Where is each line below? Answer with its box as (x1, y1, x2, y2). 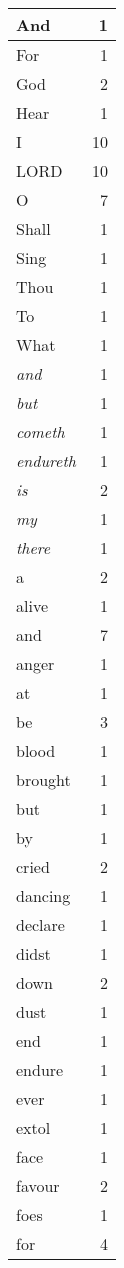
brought (16, 768, 71, 791)
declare (16, 913, 65, 936)
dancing (16, 884, 71, 907)
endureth (16, 449, 76, 472)
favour (16, 1174, 60, 1197)
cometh (16, 420, 65, 443)
